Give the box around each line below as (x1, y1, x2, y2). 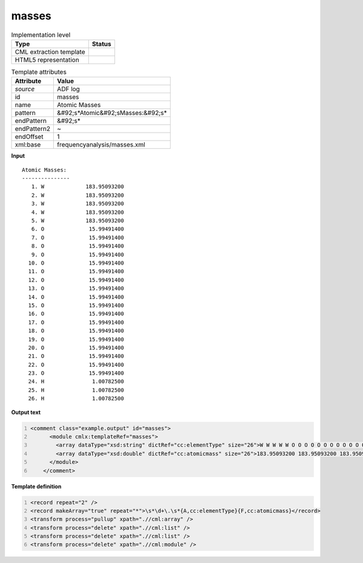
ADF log (57, 85, 80, 93)
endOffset (15, 133, 44, 141)
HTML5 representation (15, 55, 80, 64)
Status (91, 39, 111, 48)
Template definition (11, 482, 62, 490)
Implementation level (11, 30, 71, 39)
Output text (11, 409, 41, 416)
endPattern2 (15, 125, 51, 133)
